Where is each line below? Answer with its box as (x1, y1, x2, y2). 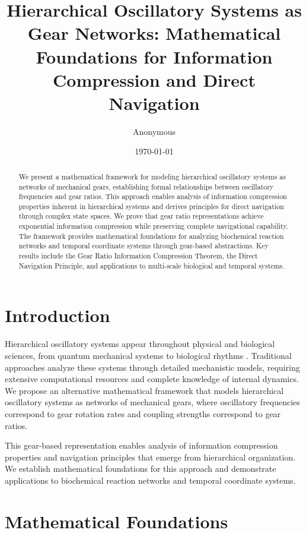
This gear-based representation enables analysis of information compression (5, 439, 278, 452)
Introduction (5, 303, 110, 327)
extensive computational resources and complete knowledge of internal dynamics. (5, 373, 299, 385)
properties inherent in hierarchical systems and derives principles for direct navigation (18, 201, 284, 211)
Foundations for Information (36, 44, 273, 68)
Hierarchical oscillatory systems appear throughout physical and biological (5, 338, 275, 350)
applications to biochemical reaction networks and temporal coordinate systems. (5, 474, 296, 486)
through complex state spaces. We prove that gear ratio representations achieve (18, 211, 264, 221)
